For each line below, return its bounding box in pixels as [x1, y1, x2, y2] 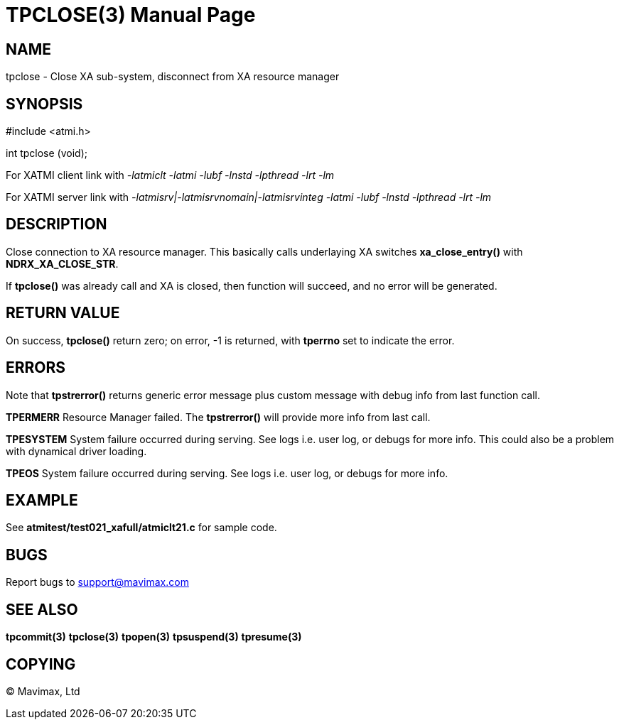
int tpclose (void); [6, 147, 87, 160]
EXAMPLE [6, 491, 78, 509]
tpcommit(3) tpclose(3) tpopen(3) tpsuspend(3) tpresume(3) [6, 631, 302, 643]
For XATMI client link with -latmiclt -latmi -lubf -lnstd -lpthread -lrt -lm [6, 169, 335, 182]
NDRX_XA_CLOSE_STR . [6, 257, 119, 270]
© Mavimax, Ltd [6, 685, 80, 697]
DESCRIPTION [6, 215, 107, 234]
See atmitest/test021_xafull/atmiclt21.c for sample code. [6, 521, 277, 534]
